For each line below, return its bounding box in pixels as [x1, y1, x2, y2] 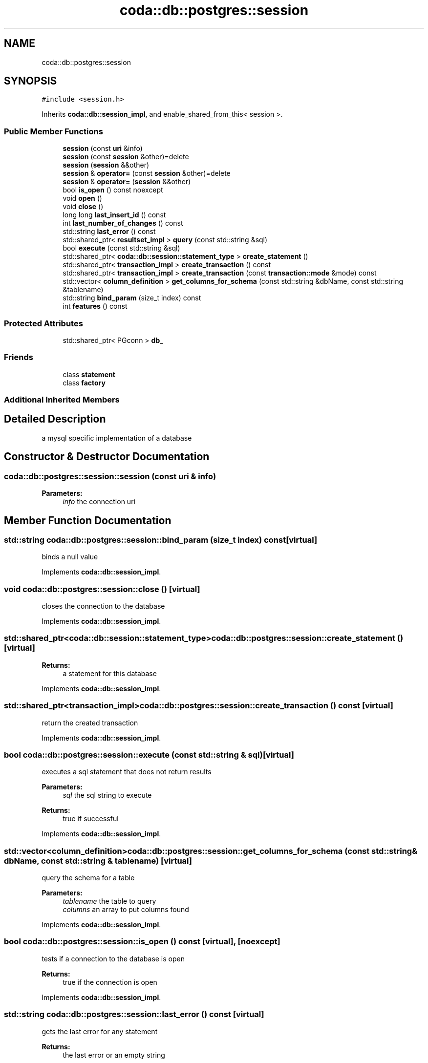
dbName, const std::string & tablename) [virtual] [4, 855, 192, 866]
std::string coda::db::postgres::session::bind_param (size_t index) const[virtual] [4, 534, 318, 545]
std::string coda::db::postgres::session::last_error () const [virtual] [4, 1009, 264, 1020]
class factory [63, 378, 106, 387]
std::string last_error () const [63, 227, 156, 236]
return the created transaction [42, 718, 138, 727]
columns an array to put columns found [63, 905, 189, 914]
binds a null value [42, 553, 98, 561]
